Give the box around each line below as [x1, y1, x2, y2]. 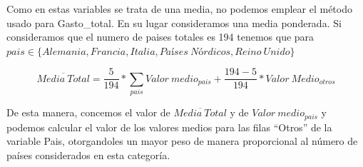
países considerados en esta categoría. [6, 147, 170, 162]
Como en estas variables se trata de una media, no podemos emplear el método [6, 1, 352, 16]
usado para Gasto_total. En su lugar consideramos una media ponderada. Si [6, 15, 342, 30]
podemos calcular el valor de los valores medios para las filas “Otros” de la [6, 119, 332, 134]
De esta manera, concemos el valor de [6, 105, 170, 120]
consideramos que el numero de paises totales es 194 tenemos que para [6, 29, 315, 44]
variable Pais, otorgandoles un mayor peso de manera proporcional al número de [6, 133, 358, 148]
